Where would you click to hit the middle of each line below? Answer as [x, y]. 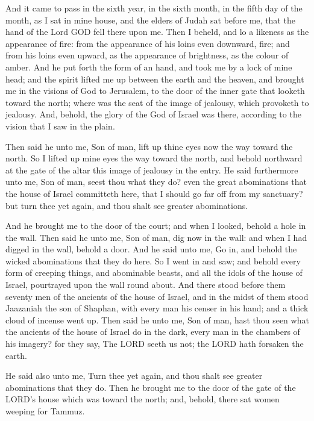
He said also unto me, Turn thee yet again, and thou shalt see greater [134, 376]
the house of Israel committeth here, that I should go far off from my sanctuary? [154, 193]
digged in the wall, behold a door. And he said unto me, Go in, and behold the [151, 249]
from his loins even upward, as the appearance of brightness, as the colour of [147, 55]
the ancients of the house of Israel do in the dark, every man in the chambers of [153, 332]
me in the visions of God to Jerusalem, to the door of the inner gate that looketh [155, 91]
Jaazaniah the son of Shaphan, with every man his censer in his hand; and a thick [157, 308]
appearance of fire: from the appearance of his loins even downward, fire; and [148, 43]
